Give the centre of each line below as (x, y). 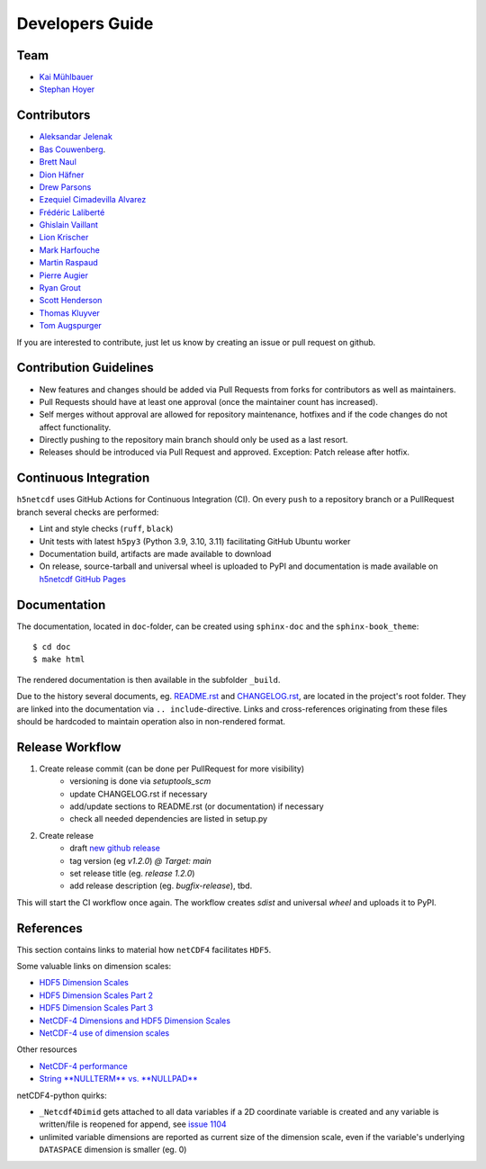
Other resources (47, 1049)
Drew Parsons (65, 187)
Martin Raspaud (68, 263)
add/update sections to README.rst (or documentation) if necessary (197, 806)
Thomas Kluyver (70, 313)
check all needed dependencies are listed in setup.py (169, 819)
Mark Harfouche (70, 250)
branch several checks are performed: (88, 512)
